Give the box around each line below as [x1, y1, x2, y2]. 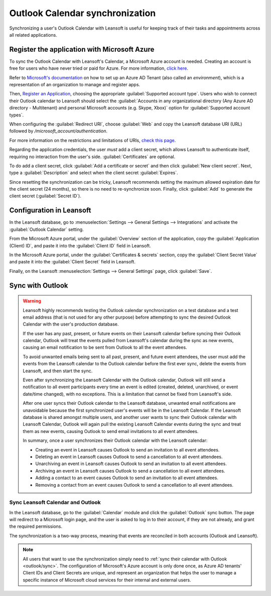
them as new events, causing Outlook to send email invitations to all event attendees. [23, 428, 199, 434]
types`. [9, 112, 24, 118]
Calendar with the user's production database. [23, 321, 119, 327]
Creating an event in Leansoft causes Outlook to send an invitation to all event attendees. [35, 446, 220, 453]
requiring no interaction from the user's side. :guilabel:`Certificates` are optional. [9, 154, 176, 160]
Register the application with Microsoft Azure [9, 45, 155, 54]
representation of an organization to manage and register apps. [9, 82, 141, 88]
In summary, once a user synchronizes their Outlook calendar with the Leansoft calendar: [23, 437, 208, 443]
